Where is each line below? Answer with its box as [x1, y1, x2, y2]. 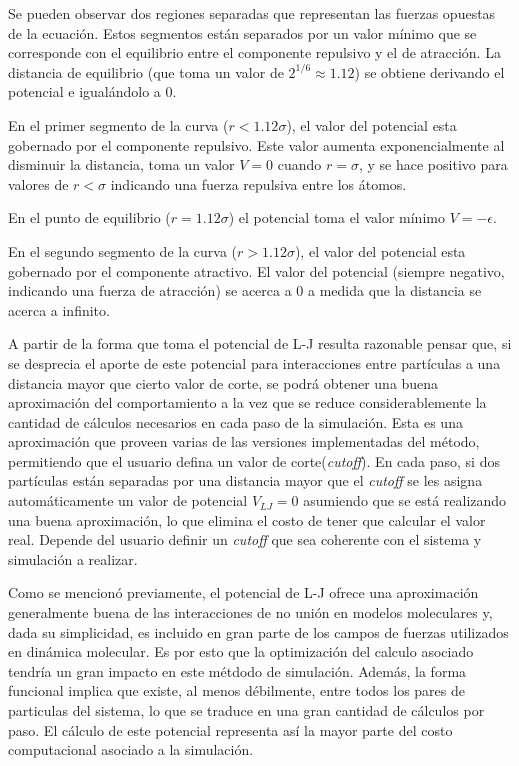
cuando [277, 154, 322, 175]
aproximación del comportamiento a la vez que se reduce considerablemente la [8, 392, 487, 413]
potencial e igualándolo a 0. [8, 81, 177, 102]
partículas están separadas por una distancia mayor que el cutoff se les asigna [8, 470, 483, 491]
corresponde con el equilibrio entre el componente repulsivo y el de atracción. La [8, 42, 501, 63]
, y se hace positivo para [358, 154, 508, 175]
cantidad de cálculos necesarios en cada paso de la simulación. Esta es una [8, 411, 463, 432]
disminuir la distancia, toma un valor [8, 154, 235, 175]
